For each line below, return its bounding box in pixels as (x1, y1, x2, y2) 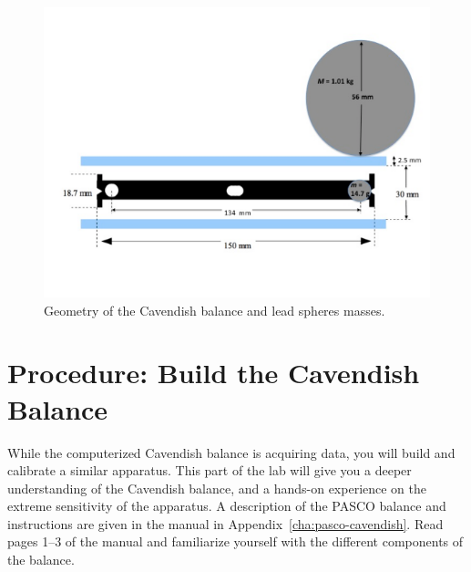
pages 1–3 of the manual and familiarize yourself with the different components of (7, 532, 464, 551)
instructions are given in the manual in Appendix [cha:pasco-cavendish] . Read (7, 514, 444, 533)
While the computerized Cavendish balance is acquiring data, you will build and (7, 442, 456, 462)
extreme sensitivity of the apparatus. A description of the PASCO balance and (7, 496, 446, 515)
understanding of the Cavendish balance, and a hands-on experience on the (7, 478, 427, 497)
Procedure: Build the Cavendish (7, 354, 420, 391)
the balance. (7, 550, 75, 569)
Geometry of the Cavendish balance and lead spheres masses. (44, 300, 385, 319)
